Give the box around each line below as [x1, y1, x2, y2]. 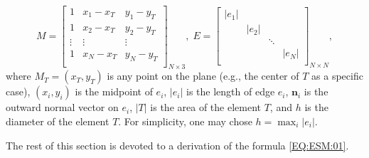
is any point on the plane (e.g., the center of [107, 68, 299, 83]
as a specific [311, 68, 363, 83]
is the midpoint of [75, 84, 153, 99]
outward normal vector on [6, 100, 119, 115]
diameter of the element [6, 113, 109, 128]
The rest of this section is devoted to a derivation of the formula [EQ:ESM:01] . [6, 137, 349, 152]
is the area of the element [150, 100, 261, 115]
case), [6, 84, 31, 99]
